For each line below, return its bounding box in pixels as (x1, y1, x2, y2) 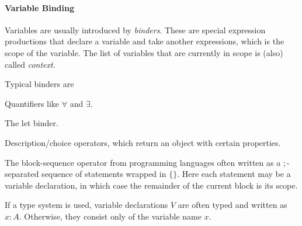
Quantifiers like (5, 97, 60, 109)
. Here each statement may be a (177, 168, 291, 180)
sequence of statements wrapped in (41, 168, 166, 180)
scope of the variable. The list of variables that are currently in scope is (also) (5, 46, 283, 58)
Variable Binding (5, 1, 74, 13)
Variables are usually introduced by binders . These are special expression (5, 23, 266, 36)
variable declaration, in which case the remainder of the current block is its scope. (5, 179, 298, 191)
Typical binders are (5, 78, 74, 90)
